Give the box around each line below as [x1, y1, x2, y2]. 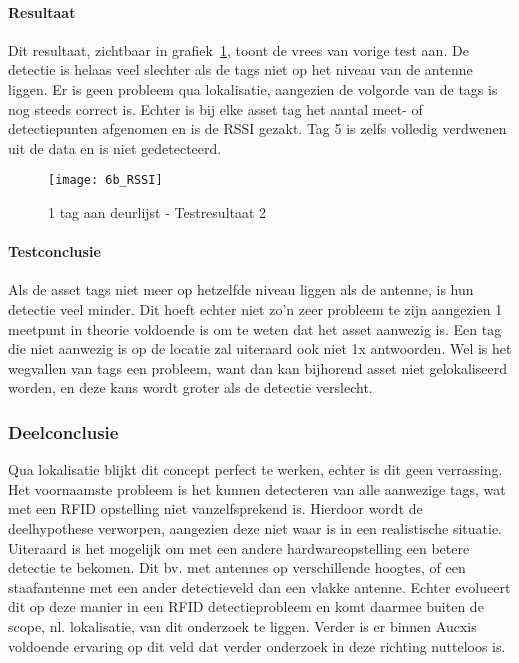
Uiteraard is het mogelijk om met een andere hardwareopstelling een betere [8, 537, 470, 558]
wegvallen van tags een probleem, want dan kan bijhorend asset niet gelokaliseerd [8, 357, 507, 378]
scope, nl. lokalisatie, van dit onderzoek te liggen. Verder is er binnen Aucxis [8, 615, 477, 636]
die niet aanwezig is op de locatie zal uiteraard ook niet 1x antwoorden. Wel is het [8, 338, 512, 359]
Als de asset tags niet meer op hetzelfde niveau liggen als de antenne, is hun [8, 279, 474, 300]
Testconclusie [8, 241, 101, 262]
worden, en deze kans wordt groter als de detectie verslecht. [8, 377, 373, 398]
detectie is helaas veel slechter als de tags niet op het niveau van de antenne [8, 59, 473, 80]
